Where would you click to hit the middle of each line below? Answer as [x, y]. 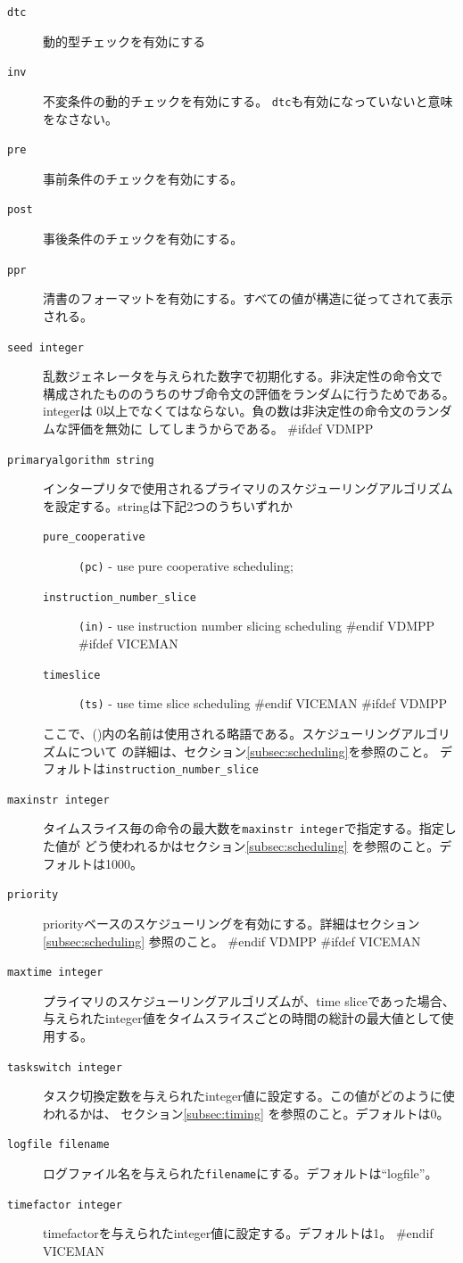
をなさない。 [80, 118]
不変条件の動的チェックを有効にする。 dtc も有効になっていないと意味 [248, 100]
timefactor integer [65, 1205]
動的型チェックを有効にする [124, 41]
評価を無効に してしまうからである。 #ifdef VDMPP [220, 428]
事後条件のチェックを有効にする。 [143, 239]
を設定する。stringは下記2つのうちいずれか [168, 505]
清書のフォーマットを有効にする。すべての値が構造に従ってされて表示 [248, 298]
